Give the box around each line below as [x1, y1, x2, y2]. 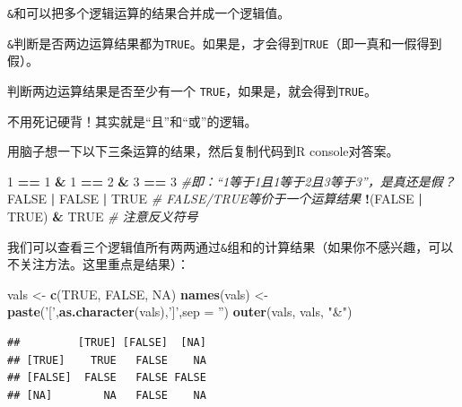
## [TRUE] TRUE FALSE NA [7, 353, 206, 367]
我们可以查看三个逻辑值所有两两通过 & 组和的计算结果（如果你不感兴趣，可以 [7, 237, 454, 255]
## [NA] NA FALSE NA [7, 388, 206, 402]
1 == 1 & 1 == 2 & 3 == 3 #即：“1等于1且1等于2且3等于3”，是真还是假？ [7, 171, 456, 190]
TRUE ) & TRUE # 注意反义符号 [7, 206, 198, 225]
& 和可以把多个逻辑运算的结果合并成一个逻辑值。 [7, 4, 291, 22]
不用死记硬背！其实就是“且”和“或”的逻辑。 [7, 111, 257, 130]
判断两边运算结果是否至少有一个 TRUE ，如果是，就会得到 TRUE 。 [7, 81, 377, 100]
